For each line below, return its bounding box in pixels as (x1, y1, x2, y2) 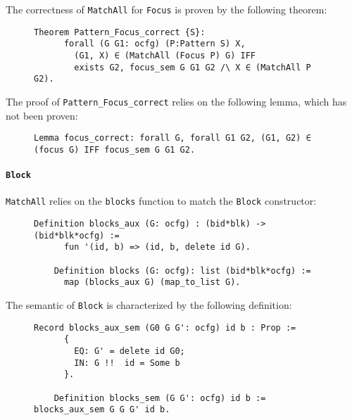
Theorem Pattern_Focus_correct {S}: (34, 27, 206, 37)
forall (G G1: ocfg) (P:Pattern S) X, (63, 39, 246, 49)
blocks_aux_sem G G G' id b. (34, 405, 170, 415)
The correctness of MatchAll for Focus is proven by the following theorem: (6, 2, 327, 16)
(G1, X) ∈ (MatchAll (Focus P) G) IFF (74, 50, 256, 61)
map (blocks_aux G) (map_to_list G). (63, 277, 241, 288)
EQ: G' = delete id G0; (74, 345, 185, 356)
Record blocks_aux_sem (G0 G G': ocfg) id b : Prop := (34, 322, 296, 333)
